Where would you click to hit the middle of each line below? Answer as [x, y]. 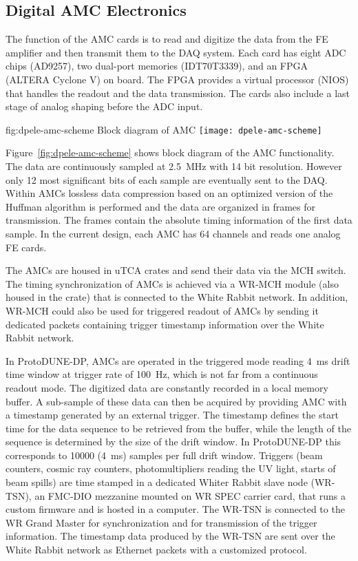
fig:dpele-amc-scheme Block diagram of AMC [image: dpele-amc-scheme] [164, 129]
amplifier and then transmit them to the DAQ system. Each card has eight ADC [176, 52]
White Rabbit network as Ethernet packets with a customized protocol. [156, 550]
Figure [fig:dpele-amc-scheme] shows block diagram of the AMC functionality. [170, 152]
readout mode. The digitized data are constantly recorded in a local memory [167, 387]
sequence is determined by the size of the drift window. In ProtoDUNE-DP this [173, 442]
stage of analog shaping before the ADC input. [104, 106]
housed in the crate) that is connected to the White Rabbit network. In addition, [177, 297]
